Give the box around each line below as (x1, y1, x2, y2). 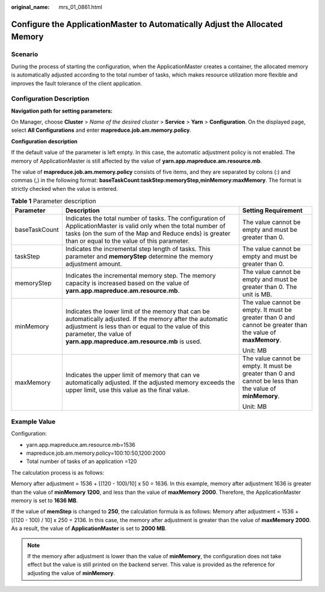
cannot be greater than (242, 320, 308, 329)
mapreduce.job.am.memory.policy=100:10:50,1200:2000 (26, 449, 166, 457)
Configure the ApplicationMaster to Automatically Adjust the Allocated (11, 19, 283, 30)
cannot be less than (242, 376, 299, 385)
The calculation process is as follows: (11, 469, 105, 476)
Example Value (11, 417, 56, 426)
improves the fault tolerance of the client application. (11, 79, 143, 87)
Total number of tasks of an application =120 (26, 458, 137, 465)
